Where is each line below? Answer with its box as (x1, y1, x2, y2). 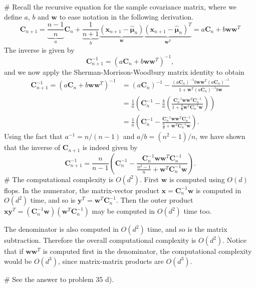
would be (4, 255, 32, 266)
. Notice (222, 235, 246, 245)
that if (4, 246, 24, 256)
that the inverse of (4, 142, 61, 153)
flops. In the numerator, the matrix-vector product (4, 185, 159, 195)
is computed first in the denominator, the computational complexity (43, 246, 252, 256)
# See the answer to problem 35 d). (4, 273, 114, 284)
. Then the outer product (116, 195, 193, 205)
